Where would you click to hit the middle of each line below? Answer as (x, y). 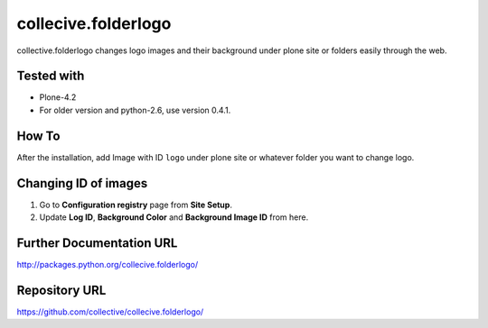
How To (38, 136)
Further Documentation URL (97, 243)
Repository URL (61, 290)
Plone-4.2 (58, 97)
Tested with (51, 76)
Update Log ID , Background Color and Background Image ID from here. (174, 217)
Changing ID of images (82, 183)
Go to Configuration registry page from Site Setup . (136, 205)
